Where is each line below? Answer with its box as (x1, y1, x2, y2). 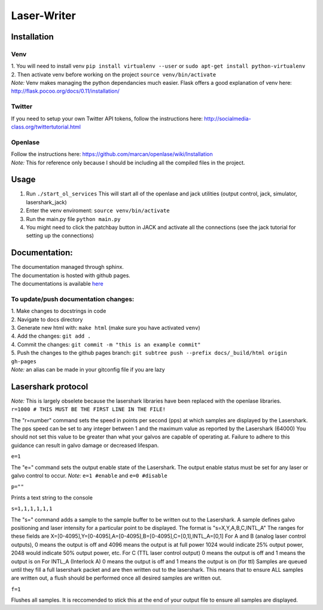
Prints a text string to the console (11, 493, 93, 501)
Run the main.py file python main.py (26, 215, 121, 222)
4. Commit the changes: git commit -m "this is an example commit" (11, 341, 201, 348)
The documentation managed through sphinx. (11, 263, 124, 271)
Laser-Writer (11, 9, 76, 22)
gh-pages (11, 358, 37, 364)
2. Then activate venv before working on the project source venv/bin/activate (11, 70, 217, 78)
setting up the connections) (26, 232, 94, 239)
